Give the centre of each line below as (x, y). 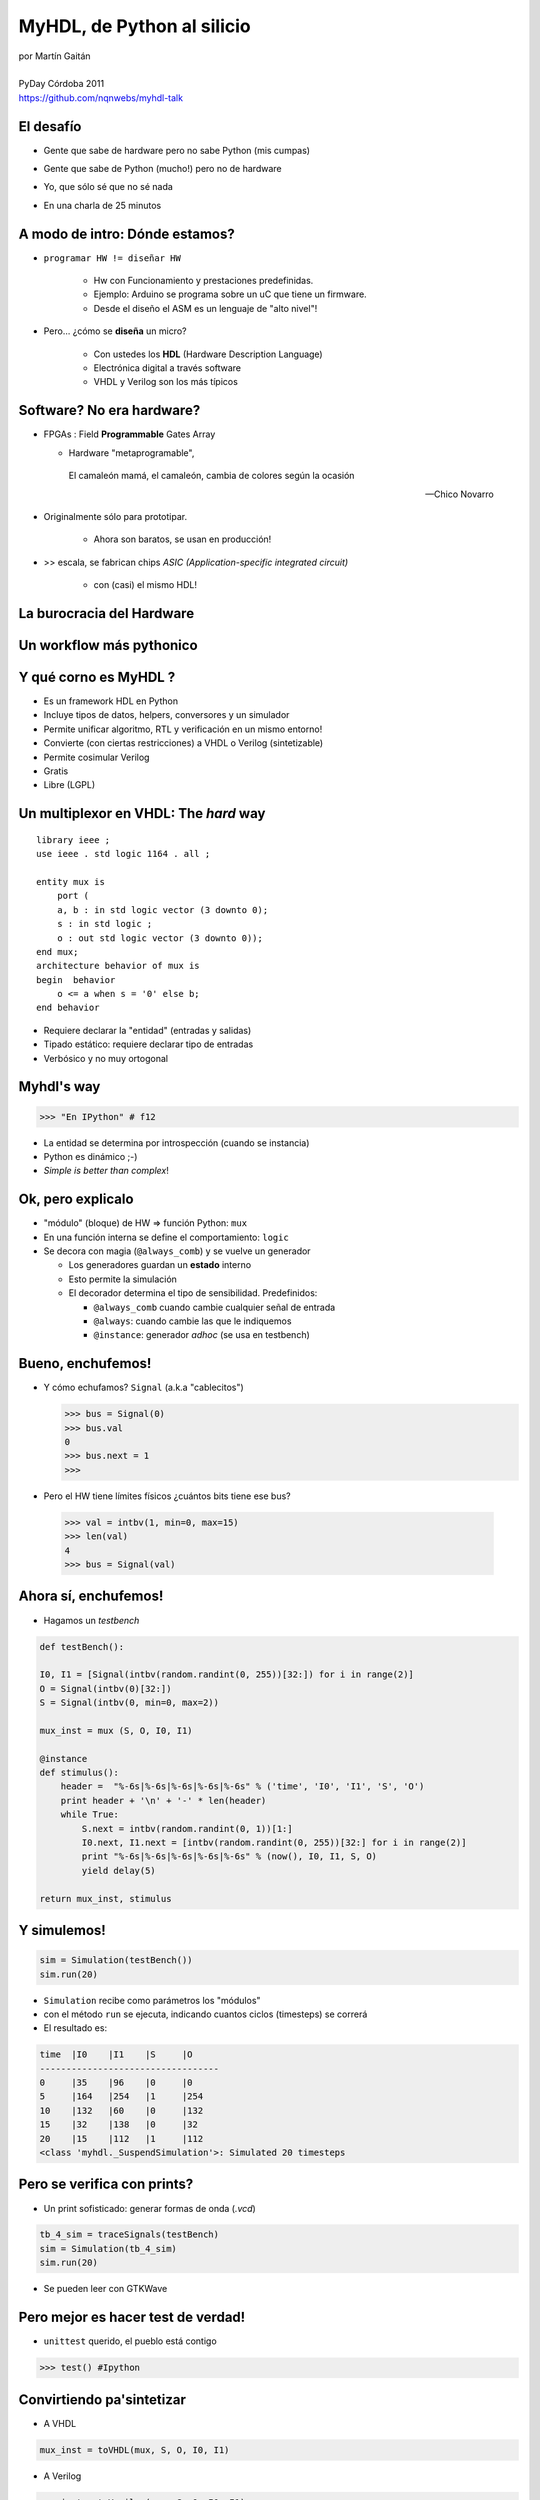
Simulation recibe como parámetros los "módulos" (152, 2000)
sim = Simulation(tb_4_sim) (108, 2248)
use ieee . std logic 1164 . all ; (123, 854)
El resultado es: (75, 2028)
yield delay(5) (119, 1870)
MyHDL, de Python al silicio (134, 26)
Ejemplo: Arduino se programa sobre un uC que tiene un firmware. (230, 294)
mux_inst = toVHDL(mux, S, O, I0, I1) (134, 2449)
